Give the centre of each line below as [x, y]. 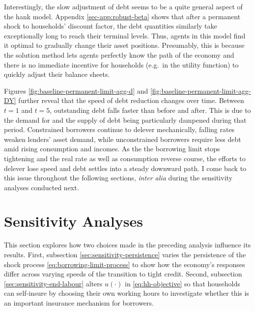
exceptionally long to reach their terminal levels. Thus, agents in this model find [125, 35]
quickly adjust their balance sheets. [57, 74]
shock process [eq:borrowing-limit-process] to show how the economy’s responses [125, 264]
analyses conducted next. [42, 187]
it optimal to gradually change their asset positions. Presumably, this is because [124, 45]
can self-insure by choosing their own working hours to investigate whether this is [127, 293]
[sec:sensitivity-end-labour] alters [53, 283]
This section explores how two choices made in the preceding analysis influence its [127, 245]
